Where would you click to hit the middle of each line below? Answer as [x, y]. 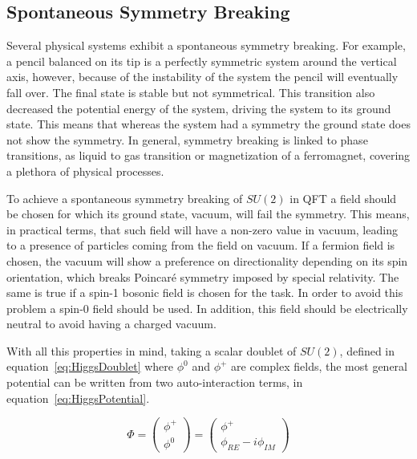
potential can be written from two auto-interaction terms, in [155, 382]
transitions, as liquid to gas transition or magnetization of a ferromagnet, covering [208, 155]
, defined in [367, 350]
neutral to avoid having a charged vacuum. [111, 324]
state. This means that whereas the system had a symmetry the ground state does [208, 124]
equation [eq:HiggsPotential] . [78, 398]
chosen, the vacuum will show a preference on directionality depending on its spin [207, 260]
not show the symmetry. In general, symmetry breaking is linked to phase [187, 139]
